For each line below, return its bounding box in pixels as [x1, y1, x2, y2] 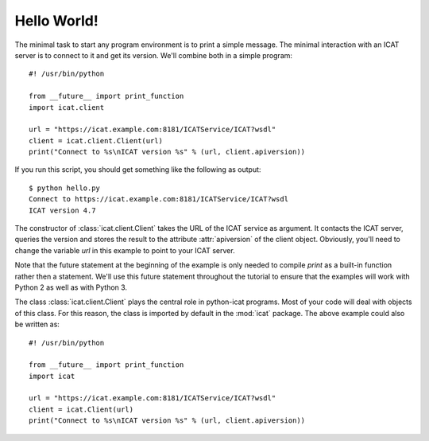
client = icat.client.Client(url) [29, 136, 163, 145]
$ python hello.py [29, 183, 101, 193]
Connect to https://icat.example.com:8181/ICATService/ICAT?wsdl [29, 195, 289, 204]
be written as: [14, 319, 60, 330]
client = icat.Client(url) [29, 404, 134, 414]
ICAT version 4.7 [29, 205, 96, 215]
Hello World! [14, 12, 99, 29]
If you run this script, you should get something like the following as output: [14, 165, 261, 174]
